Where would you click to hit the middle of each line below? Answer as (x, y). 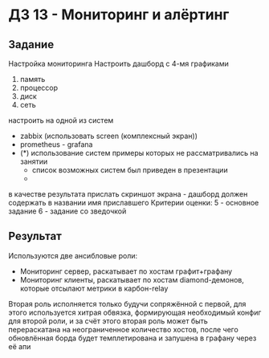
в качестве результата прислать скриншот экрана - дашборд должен (128, 194)
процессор (39, 87)
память (33, 79)
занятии (34, 161)
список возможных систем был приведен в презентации (130, 170)
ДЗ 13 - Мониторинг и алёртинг (119, 15)
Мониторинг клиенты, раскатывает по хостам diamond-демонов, (132, 279)
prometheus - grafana (56, 144)
